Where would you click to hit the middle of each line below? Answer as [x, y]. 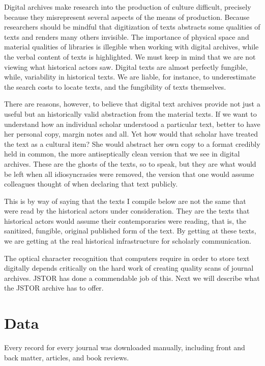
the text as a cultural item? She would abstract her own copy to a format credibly [132, 143]
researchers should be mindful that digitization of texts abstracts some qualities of [132, 27]
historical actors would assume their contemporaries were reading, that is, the [125, 220]
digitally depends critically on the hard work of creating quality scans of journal [129, 268]
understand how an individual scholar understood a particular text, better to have [132, 124]
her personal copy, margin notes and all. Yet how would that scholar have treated [131, 134]
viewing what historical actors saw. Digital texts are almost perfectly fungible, [126, 67]
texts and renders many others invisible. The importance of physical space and [127, 36]
